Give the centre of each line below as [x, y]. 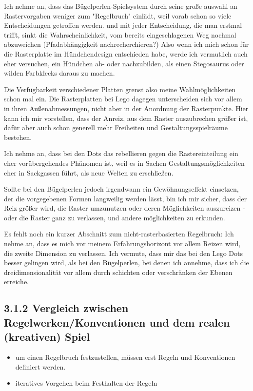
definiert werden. [40, 366]
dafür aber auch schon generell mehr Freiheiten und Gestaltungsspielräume [116, 127]
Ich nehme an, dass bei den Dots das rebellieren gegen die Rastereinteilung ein [121, 153]
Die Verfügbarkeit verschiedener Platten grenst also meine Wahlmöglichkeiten [120, 89]
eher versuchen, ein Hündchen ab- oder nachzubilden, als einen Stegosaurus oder [124, 63]
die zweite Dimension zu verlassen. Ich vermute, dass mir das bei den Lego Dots [123, 253]
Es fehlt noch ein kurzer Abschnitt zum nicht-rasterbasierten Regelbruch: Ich [119, 234]
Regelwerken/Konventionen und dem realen [117, 322]
